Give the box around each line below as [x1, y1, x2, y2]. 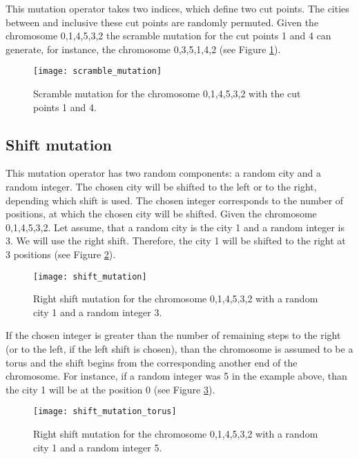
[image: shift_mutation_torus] [33, 407, 177, 417]
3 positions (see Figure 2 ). [6, 246, 116, 261]
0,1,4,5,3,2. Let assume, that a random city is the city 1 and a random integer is [6, 219, 345, 234]
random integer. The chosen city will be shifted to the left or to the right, [6, 179, 317, 194]
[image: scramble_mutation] [33, 66, 162, 77]
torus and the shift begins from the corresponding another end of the [6, 355, 298, 369]
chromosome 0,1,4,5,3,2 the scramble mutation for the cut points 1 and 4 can [6, 28, 331, 43]
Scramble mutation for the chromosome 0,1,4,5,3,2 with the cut [33, 86, 301, 101]
